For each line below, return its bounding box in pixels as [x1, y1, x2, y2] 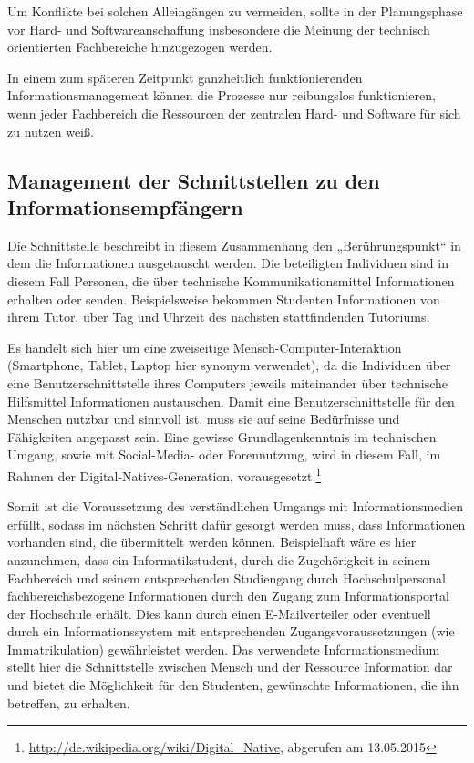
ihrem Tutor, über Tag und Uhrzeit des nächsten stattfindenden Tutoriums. [7, 307, 430, 326]
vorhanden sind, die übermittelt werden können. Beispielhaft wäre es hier [7, 532, 417, 552]
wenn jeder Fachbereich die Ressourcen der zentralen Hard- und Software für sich [7, 103, 461, 122]
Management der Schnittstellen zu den [7, 166, 380, 194]
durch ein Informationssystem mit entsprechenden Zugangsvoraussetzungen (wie [7, 622, 455, 641]
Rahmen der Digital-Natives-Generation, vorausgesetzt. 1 [7, 463, 322, 485]
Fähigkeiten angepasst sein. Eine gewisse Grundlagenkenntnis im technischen [7, 427, 437, 446]
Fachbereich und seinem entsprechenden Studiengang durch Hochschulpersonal [7, 568, 446, 587]
